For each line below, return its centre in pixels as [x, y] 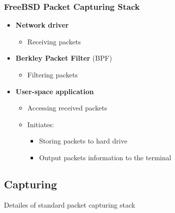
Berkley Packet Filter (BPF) [64, 58]
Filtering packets [52, 74]
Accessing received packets [67, 108]
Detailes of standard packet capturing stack [70, 204]
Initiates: [41, 124]
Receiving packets [54, 41]
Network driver [42, 25]
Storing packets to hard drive [83, 141]
